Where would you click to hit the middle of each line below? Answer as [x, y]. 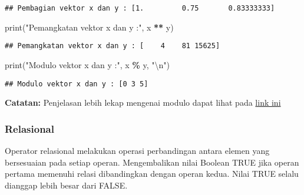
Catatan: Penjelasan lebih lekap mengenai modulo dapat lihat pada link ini [143, 102]
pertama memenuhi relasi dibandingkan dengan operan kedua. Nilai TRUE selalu [152, 174]
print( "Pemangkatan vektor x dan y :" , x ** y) [89, 27]
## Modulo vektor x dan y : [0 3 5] [77, 84]
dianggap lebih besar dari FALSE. [66, 185]
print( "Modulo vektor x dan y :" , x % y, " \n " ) [87, 64]
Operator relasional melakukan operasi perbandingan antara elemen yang [137, 150]
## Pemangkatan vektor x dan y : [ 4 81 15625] [113, 46]
